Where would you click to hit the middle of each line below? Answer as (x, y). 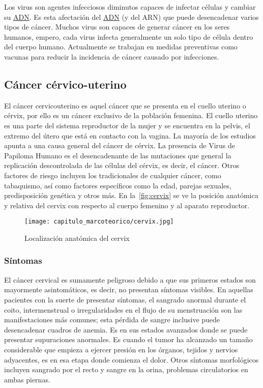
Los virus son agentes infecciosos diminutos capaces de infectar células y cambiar (130, 7)
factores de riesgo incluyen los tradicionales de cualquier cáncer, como (113, 175)
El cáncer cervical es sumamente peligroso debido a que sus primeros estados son (130, 279)
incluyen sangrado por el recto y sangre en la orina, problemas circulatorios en (126, 369)
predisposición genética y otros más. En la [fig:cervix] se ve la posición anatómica (131, 195)
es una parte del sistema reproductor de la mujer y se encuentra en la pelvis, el (127, 125)
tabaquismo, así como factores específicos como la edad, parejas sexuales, (118, 185)
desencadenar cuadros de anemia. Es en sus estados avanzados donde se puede (126, 329)
